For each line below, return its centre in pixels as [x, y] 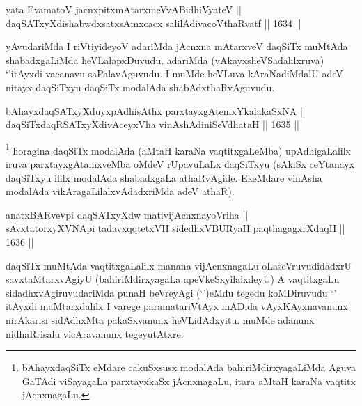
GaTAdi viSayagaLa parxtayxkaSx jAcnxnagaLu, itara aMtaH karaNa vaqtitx [189, 381]
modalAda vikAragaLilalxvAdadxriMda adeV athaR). [120, 191]
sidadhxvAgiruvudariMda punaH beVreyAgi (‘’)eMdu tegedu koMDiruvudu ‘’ [171, 292]
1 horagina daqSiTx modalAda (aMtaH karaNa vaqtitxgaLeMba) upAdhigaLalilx [179, 149]
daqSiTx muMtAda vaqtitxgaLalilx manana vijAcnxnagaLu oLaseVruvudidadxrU [179, 265]
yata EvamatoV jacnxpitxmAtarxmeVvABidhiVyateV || [124, 9]
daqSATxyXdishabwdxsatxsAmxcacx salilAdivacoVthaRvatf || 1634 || [154, 23]
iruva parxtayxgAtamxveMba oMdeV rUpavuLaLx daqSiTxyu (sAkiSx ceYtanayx [180, 164]
